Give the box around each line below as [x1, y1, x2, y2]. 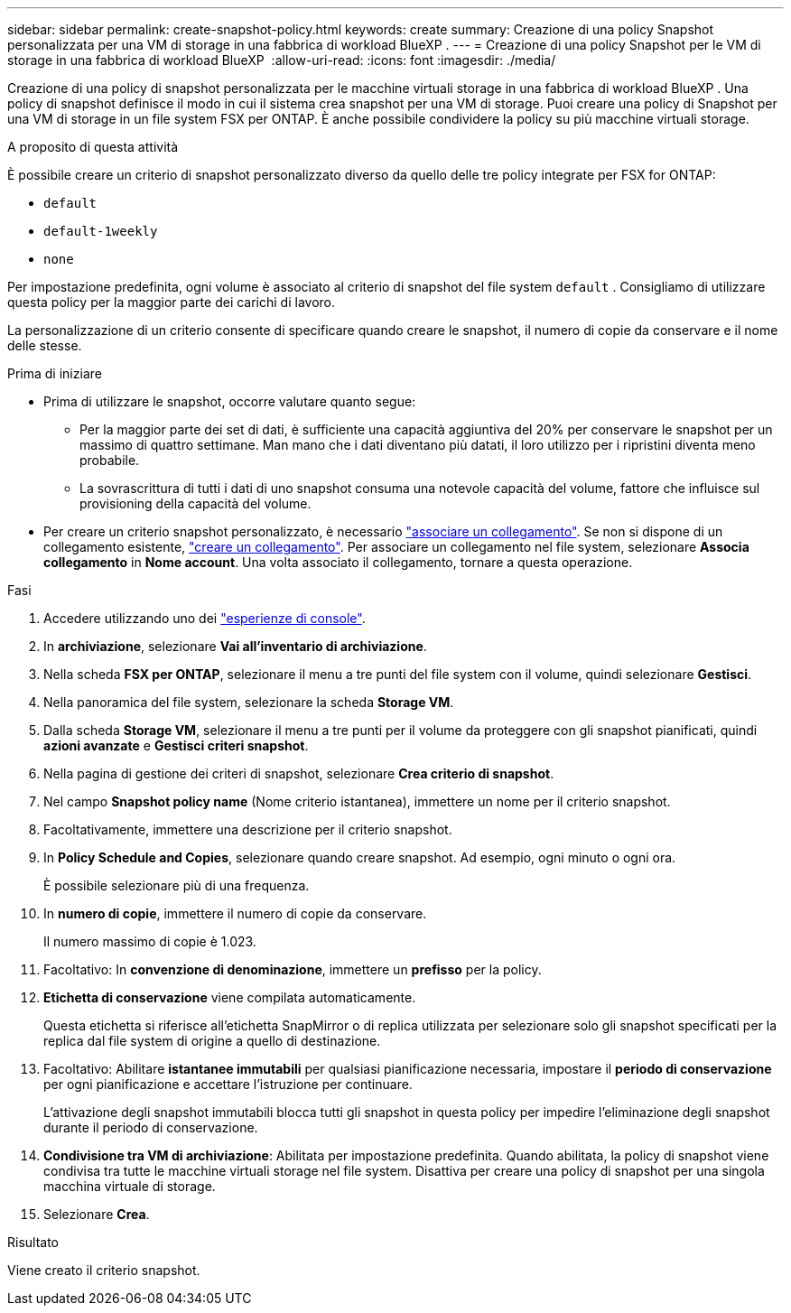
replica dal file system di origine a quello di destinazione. [43, 1033, 381, 1048]
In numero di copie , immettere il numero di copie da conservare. [43, 906, 427, 921]
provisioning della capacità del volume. [79, 496, 312, 511]
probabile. [79, 452, 140, 468]
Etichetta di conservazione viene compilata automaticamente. [43, 990, 416, 1005]
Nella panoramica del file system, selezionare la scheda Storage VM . [43, 694, 454, 710]
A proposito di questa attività [7, 139, 179, 154]
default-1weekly [43, 224, 158, 238]
